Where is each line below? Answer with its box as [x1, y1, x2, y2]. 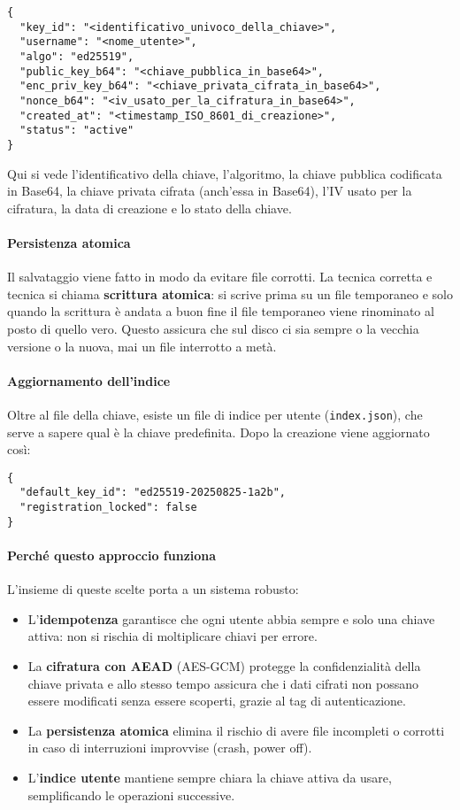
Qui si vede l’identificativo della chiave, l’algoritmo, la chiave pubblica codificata [7, 164, 442, 182]
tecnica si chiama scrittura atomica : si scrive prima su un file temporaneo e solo [7, 284, 454, 303]
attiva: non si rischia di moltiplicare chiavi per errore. [27, 627, 318, 645]
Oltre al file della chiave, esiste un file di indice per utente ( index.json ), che [7, 405, 423, 423]
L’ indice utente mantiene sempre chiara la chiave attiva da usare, [27, 768, 392, 786]
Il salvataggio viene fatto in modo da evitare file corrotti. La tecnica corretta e [7, 267, 433, 286]
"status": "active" [19, 124, 134, 137]
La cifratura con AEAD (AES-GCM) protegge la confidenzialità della [27, 656, 421, 675]
